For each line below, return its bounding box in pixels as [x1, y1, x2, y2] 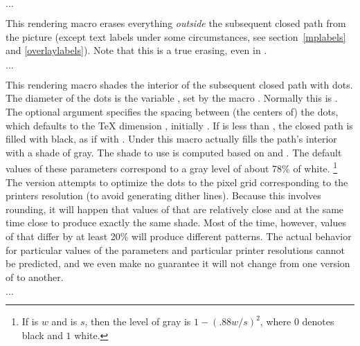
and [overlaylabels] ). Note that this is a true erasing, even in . [6, 43, 267, 57]
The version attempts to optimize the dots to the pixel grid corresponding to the [6, 174, 348, 189]
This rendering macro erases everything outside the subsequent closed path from [6, 16, 346, 30]
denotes [302, 314, 334, 329]
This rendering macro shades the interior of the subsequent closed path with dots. [6, 77, 353, 91]
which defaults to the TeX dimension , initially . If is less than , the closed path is [6, 118, 353, 132]
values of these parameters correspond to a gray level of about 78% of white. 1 [6, 159, 338, 175]
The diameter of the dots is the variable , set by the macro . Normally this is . [6, 91, 338, 105]
